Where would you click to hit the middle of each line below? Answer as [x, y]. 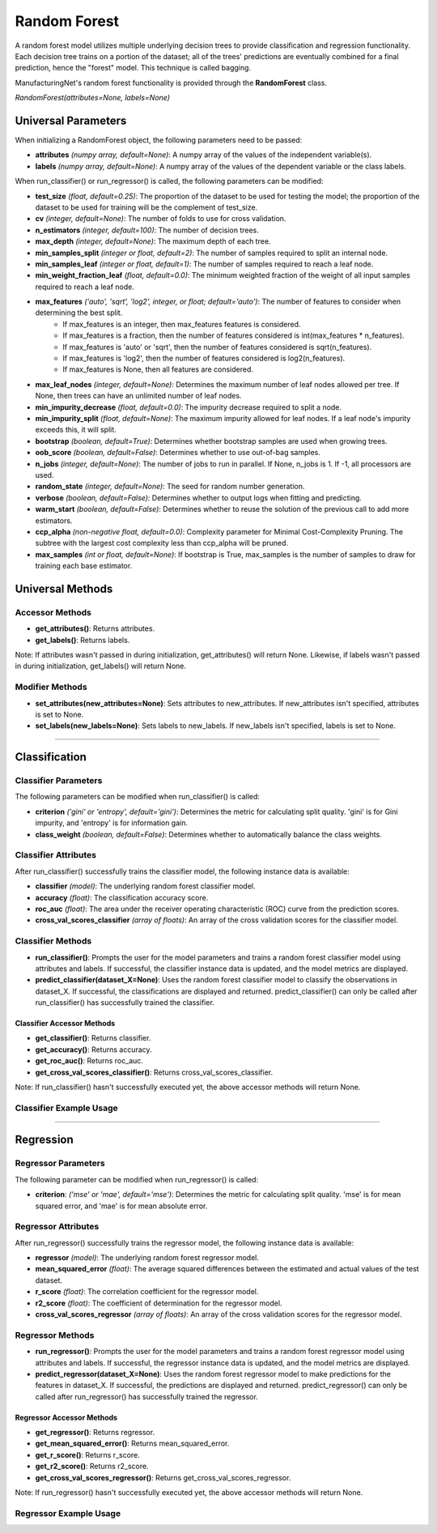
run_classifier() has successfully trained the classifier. [125, 1003]
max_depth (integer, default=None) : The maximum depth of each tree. [153, 241]
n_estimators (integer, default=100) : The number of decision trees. [147, 230]
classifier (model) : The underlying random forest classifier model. [145, 886]
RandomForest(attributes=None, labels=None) [92, 98]
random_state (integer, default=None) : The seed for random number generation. [170, 487]
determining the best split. [79, 313]
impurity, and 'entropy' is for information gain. [112, 823]
